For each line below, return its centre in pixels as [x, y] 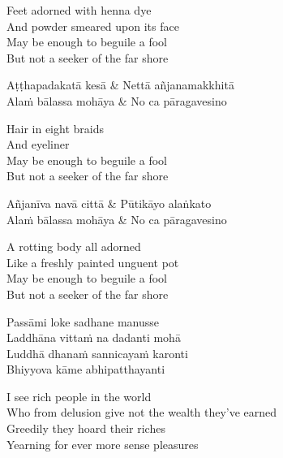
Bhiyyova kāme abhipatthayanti [86, 369]
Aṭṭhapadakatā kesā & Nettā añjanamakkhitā [120, 85]
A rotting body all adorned [74, 246]
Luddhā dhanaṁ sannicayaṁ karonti [97, 353]
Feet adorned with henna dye [79, 10]
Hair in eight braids [55, 128]
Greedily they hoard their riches [86, 428]
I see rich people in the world [79, 396]
